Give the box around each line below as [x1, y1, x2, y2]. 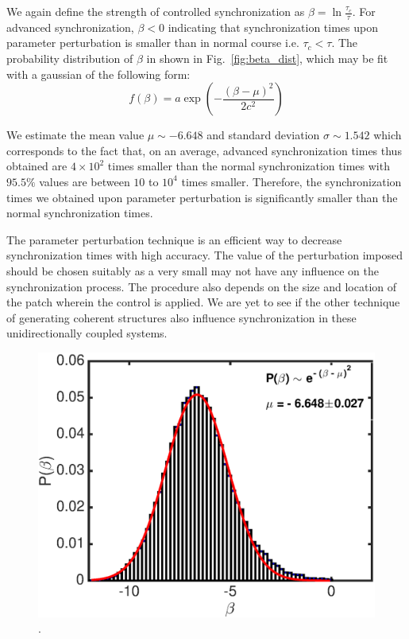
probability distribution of [6, 50, 133, 67]
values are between [39, 173, 130, 189]
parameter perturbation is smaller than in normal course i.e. [6, 34, 299, 51]
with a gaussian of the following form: [6, 65, 191, 82]
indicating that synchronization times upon [168, 18, 378, 35]
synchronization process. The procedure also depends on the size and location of [6, 278, 397, 294]
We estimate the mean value [6, 127, 145, 143]
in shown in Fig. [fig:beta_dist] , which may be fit [146, 50, 388, 67]
